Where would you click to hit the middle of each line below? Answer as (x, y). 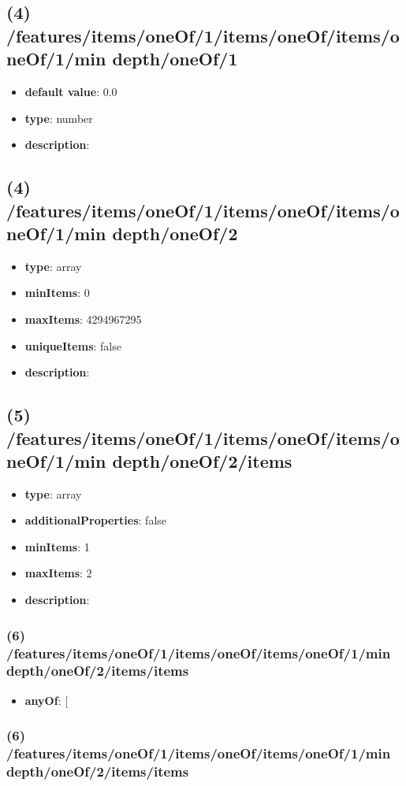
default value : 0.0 (71, 91)
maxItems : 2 (58, 573)
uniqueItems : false (73, 345)
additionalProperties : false (96, 520)
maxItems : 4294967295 (83, 319)
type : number (59, 118)
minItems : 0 (57, 293)
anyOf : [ (47, 700)
